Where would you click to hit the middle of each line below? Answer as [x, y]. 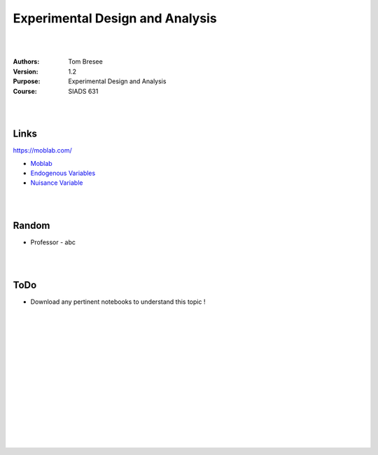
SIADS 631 [83, 91]
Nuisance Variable [57, 183]
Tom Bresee [85, 62]
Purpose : [27, 81]
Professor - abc [53, 242]
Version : [26, 71]
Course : [25, 91]
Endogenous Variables [63, 173]
